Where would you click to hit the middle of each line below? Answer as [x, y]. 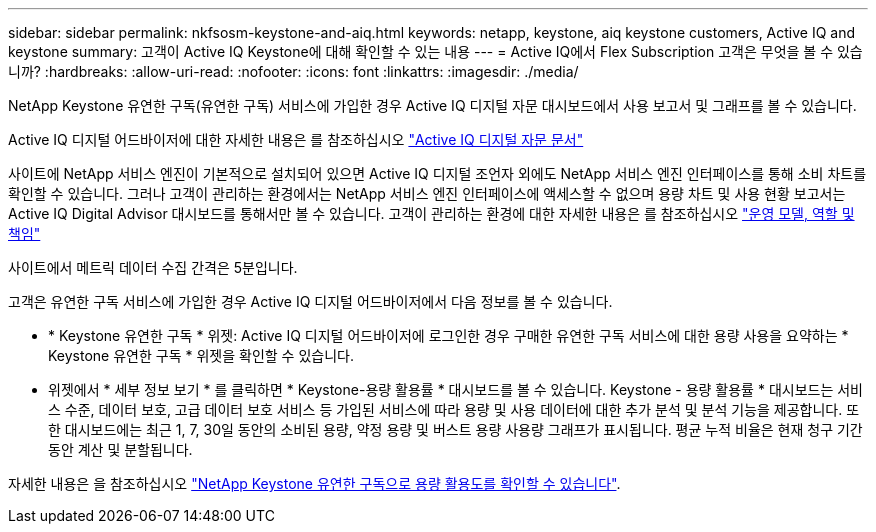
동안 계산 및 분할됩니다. [120, 449]
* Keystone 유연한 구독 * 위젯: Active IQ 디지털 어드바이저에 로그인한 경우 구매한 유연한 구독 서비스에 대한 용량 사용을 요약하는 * [448, 335]
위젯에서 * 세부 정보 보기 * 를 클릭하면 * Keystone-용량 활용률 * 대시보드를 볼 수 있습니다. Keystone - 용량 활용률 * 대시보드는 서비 [455, 389]
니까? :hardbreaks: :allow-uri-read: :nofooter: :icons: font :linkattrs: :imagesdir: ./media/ [293, 71]
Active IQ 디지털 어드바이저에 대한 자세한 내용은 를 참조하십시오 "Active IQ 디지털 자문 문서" [296, 139]
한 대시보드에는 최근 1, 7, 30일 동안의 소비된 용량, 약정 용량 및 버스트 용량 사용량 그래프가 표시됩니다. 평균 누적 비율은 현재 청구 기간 [455, 429]
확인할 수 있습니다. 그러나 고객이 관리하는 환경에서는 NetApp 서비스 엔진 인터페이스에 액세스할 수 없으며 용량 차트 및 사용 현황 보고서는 [427, 193]
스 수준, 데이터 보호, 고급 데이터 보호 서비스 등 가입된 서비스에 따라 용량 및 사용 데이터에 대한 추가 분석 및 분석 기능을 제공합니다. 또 [454, 409]
